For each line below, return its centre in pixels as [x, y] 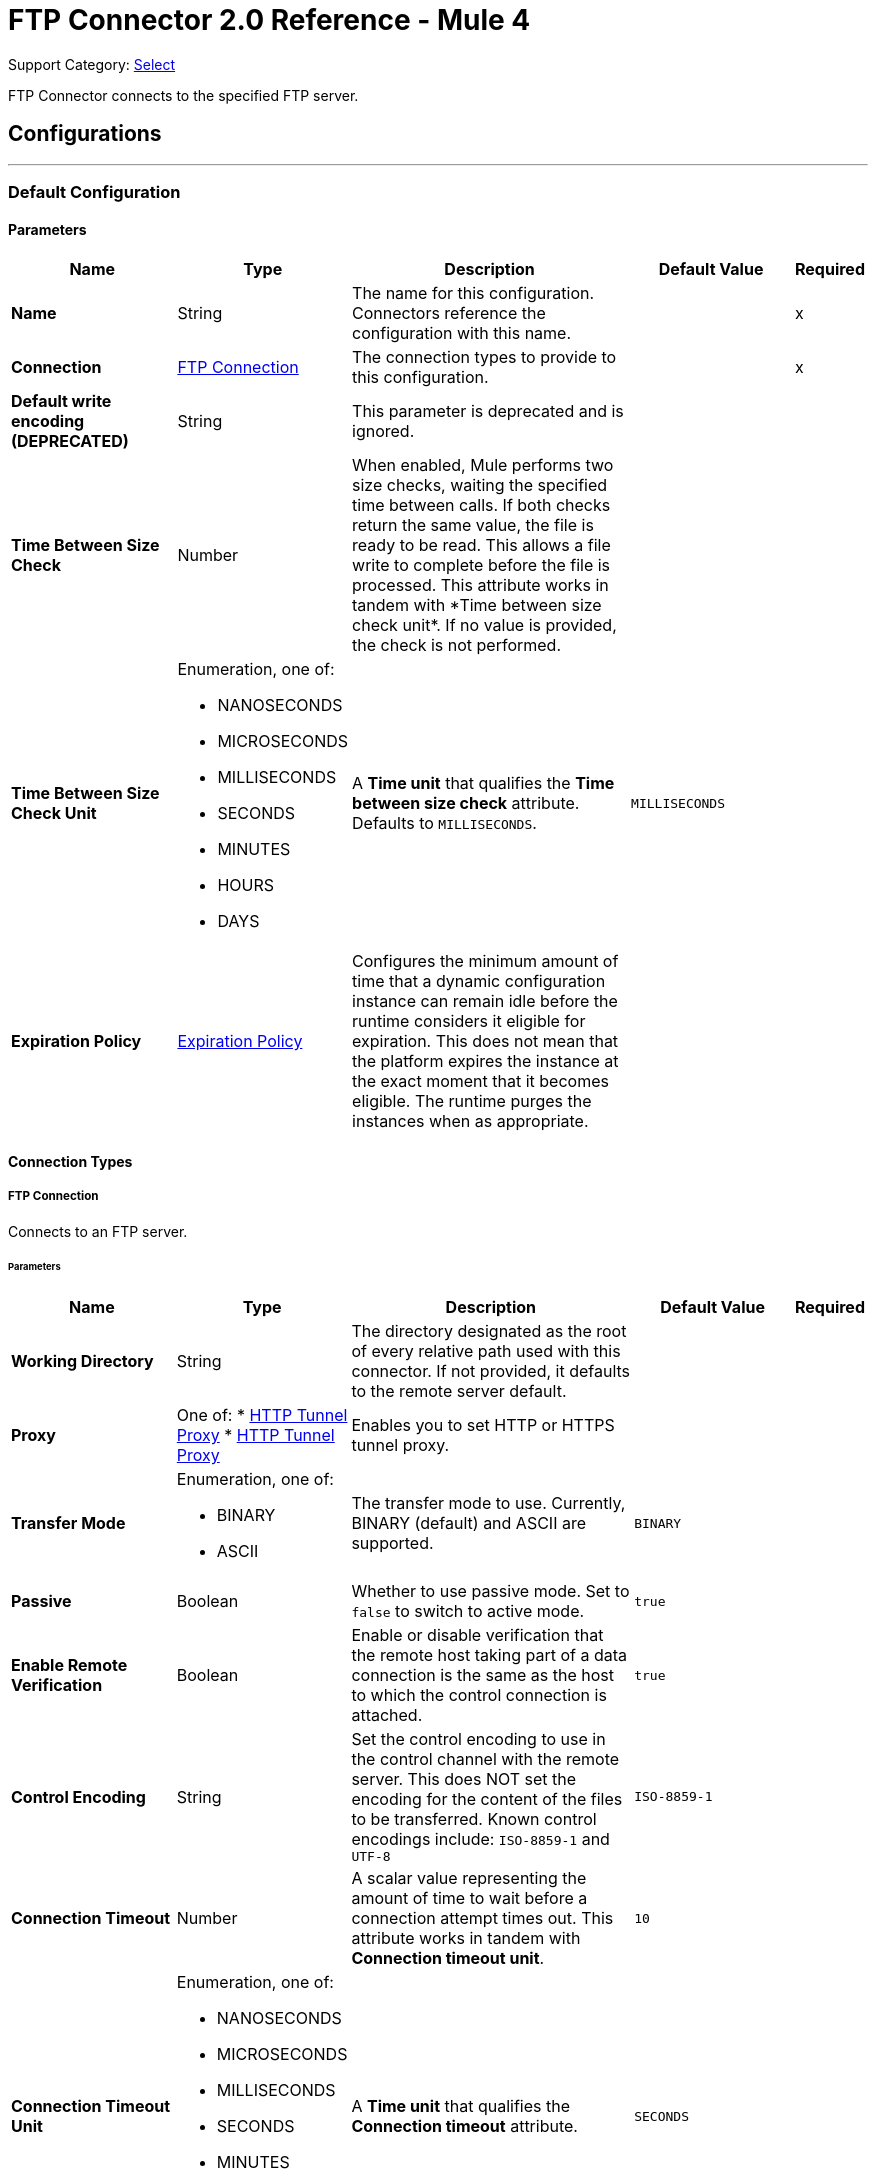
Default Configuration [94, 191]
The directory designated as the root [489, 1331]
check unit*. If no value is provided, [484, 625]
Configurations [85, 134]
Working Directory [82, 1361]
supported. [392, 1543]
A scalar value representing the [469, 1878]
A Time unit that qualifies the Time [483, 783]
